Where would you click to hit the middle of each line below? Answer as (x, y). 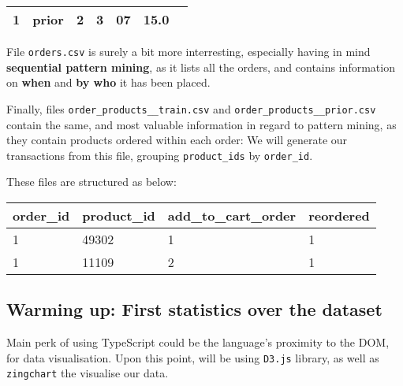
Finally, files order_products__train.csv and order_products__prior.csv (191, 108)
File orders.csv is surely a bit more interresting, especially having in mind (188, 51)
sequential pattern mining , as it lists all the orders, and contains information (201, 67)
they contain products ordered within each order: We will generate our (177, 140)
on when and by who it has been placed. (108, 82)
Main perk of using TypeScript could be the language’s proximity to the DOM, (198, 342)
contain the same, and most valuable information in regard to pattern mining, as (201, 124)
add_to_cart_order (232, 215)
